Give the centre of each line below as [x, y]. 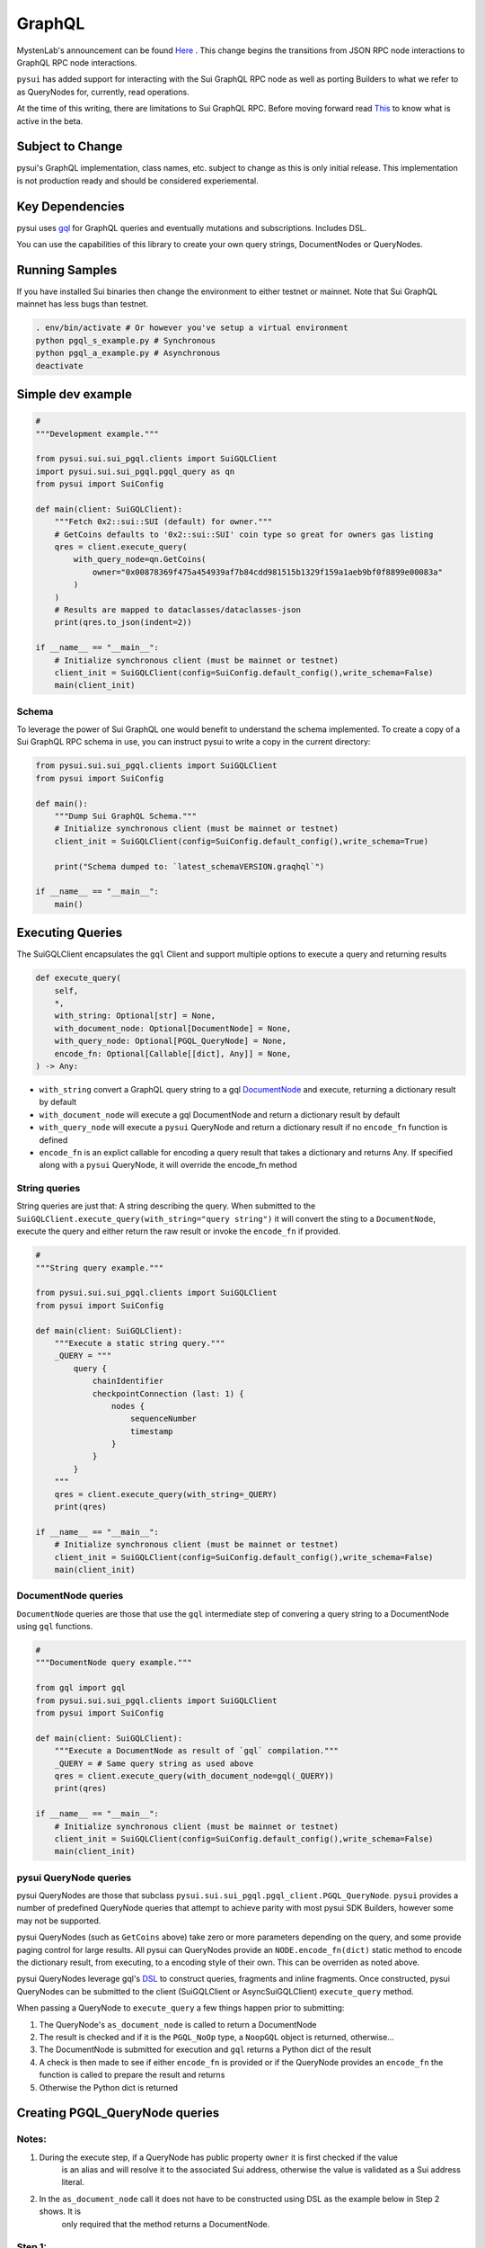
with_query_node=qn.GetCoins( [140, 559]
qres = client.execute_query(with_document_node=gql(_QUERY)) [194, 1775]
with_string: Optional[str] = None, [135, 1016]
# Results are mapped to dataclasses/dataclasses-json [177, 610]
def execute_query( [78, 978]
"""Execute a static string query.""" [140, 1343]
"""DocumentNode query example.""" [114, 1663]
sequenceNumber [164, 1419]
